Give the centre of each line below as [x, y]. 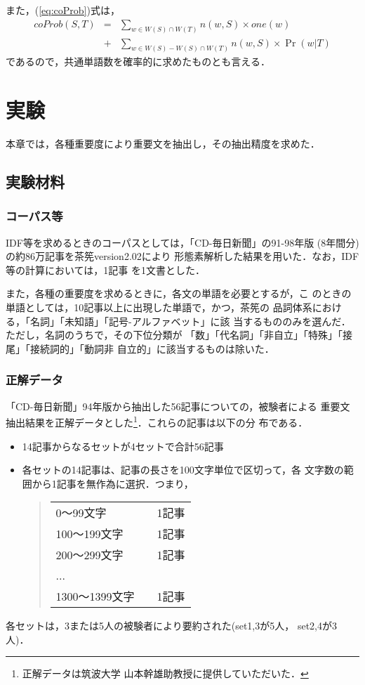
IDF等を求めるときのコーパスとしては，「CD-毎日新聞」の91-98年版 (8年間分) [182, 242]
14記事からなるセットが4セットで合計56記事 [123, 446]
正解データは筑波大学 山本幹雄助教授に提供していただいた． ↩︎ [165, 673]
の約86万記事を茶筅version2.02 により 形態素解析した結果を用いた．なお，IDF [182, 256]
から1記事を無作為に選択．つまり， [113, 483]
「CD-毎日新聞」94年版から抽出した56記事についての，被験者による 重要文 [178, 406]
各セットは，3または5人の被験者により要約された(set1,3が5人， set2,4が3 [171, 626]
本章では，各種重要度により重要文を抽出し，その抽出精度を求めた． [163, 144]
